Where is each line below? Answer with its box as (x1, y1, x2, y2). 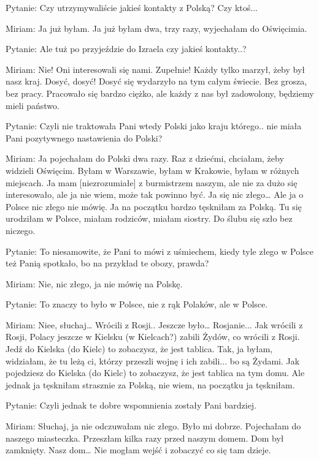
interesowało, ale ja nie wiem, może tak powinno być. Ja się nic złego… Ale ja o (6, 188, 304, 201)
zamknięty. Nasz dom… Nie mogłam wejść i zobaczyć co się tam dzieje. (6, 443, 271, 456)
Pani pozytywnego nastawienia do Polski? (6, 131, 163, 144)
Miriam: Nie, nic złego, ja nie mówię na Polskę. (6, 277, 183, 290)
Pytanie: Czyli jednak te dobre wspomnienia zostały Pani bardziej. (6, 399, 257, 412)
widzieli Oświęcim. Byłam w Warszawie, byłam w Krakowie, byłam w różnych (6, 164, 299, 176)
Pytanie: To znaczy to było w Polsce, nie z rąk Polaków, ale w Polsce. (6, 298, 268, 311)
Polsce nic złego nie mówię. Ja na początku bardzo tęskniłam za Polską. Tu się (6, 200, 302, 213)
